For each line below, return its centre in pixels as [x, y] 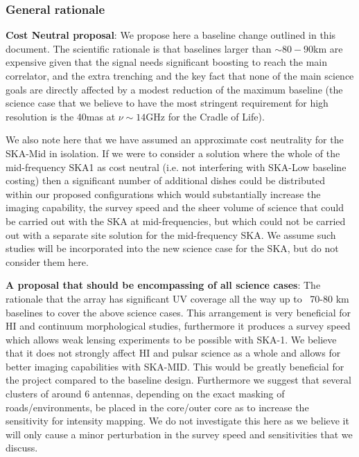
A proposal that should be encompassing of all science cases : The [163, 285]
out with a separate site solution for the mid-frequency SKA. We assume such [171, 234]
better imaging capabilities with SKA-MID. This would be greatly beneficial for [175, 366]
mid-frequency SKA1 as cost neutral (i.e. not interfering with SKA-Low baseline [176, 167]
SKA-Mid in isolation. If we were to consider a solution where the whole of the [173, 153]
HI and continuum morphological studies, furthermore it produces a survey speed [178, 326]
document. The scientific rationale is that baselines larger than [139, 48]
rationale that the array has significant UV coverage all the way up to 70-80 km [177, 298]
